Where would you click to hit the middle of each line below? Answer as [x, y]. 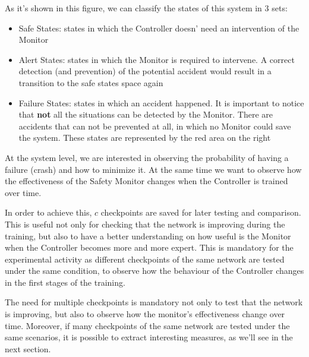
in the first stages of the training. [65, 282]
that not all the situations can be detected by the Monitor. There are [146, 114]
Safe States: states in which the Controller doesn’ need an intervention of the [159, 28]
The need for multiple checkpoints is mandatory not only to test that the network [154, 302]
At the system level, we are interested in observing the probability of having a [147, 157]
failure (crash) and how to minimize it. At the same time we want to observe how [153, 169]
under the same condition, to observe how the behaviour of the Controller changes [154, 271]
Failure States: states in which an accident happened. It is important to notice [161, 102]
